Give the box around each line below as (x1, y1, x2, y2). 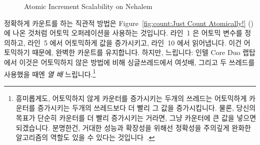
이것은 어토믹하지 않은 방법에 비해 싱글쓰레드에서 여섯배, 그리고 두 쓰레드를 (19, 56, 255, 67)
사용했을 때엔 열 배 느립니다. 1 (4, 67, 96, 79)
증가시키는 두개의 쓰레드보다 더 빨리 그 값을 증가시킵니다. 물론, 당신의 (37, 102, 256, 113)
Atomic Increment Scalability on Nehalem (24, 1, 152, 11)
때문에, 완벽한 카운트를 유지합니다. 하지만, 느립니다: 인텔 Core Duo (32, 47, 240, 57)
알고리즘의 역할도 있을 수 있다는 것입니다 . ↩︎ (15, 132, 155, 142)
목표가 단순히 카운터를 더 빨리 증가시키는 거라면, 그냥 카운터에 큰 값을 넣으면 (15, 112, 256, 122)
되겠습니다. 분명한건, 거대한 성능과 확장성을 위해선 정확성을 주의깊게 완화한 (15, 122, 251, 132)
